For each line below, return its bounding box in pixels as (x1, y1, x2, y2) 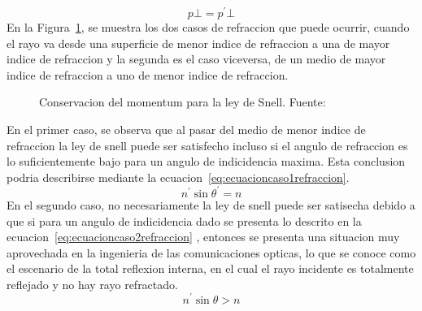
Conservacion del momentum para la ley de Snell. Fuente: (39, 93, 326, 110)
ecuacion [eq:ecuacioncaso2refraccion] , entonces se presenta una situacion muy (7, 228, 400, 245)
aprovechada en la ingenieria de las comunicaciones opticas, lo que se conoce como (7, 244, 416, 261)
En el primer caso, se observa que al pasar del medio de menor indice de (7, 121, 366, 138)
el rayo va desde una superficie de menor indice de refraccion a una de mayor (7, 34, 390, 51)
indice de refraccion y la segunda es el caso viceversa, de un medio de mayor (7, 50, 386, 67)
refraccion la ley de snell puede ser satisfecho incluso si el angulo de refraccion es (7, 136, 408, 153)
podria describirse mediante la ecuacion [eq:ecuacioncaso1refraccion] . (7, 168, 350, 185)
